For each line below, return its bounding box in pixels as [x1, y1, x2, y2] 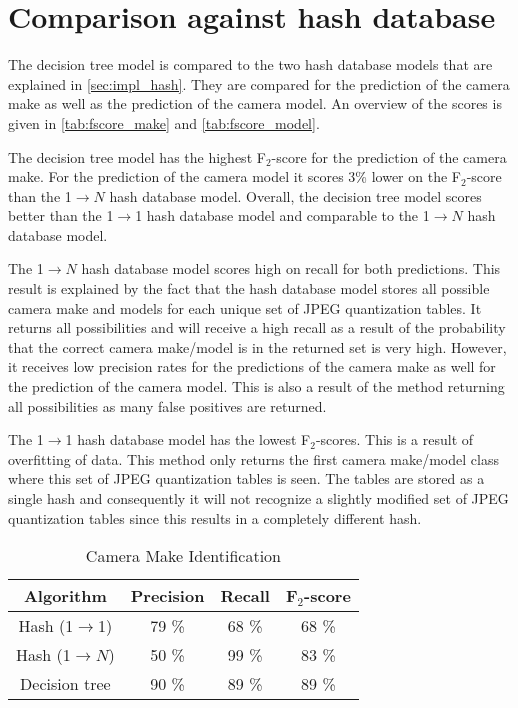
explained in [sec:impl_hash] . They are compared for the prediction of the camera [8, 73, 510, 94]
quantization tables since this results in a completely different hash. [8, 507, 422, 528]
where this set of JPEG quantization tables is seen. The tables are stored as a [8, 468, 485, 489]
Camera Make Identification [85, 544, 282, 568]
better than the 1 [8, 205, 114, 226]
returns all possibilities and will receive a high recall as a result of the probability [8, 317, 506, 338]
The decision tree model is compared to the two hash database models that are [8, 54, 493, 75]
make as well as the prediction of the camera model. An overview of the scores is [8, 93, 502, 114]
